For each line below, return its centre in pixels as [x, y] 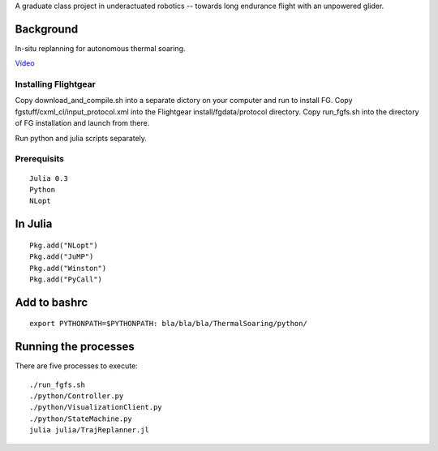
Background [47, 29]
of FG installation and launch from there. [82, 123]
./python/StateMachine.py [81, 419]
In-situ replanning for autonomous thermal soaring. [100, 48]
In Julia [34, 224]
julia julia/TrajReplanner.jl [90, 430]
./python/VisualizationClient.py [96, 407]
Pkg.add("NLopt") [64, 245]
